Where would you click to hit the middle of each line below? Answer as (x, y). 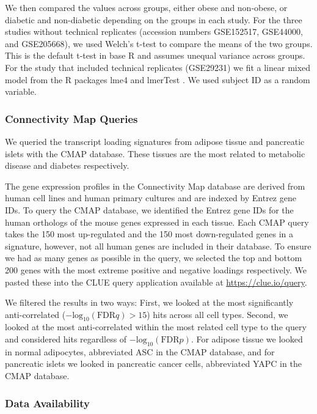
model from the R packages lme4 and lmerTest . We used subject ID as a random (158, 79)
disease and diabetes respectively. (67, 165)
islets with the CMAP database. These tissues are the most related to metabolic (155, 153)
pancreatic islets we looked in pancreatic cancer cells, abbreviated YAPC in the (153, 364)
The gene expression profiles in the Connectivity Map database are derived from (155, 186)
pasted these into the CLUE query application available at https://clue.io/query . (156, 282)
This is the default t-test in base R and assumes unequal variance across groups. (155, 55)
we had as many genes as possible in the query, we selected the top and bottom (154, 258)
